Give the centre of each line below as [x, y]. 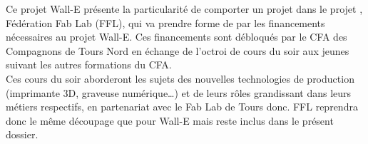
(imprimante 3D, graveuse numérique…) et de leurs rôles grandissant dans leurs [179, 92]
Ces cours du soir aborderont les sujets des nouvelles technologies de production [180, 78]
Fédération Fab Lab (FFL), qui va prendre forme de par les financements [165, 22]
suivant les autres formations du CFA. [89, 65]
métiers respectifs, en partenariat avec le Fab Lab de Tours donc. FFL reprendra [182, 107]
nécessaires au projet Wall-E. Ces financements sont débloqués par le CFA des [177, 37]
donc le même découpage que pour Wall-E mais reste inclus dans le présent [170, 120]
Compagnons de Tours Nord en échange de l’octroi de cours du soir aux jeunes [178, 50]
